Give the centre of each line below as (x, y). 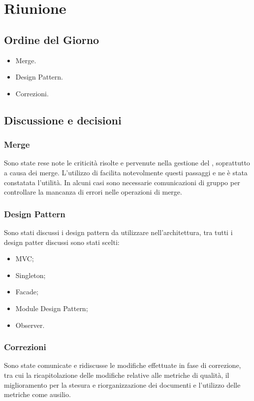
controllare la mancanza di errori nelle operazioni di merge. (93, 192)
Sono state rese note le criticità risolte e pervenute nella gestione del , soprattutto (127, 163)
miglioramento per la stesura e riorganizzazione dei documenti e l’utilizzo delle (122, 384)
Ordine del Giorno (52, 39)
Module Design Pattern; (52, 308)
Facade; (27, 292)
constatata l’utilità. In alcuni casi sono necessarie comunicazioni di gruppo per (122, 182)
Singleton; (31, 275)
